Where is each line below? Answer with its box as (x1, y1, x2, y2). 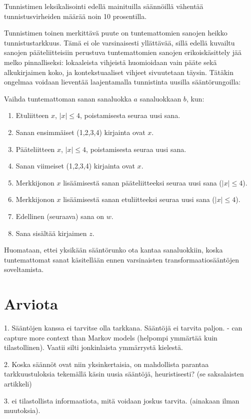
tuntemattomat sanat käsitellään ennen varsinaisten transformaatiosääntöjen (4, 254, 239, 264)
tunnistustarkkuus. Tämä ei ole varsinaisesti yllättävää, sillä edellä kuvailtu (4, 37, 235, 47)
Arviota (4, 293, 58, 314)
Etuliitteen (15, 110, 49, 120)
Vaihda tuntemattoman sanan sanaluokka (4, 93, 131, 103)
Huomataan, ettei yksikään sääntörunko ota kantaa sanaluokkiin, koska (4, 244, 223, 255)
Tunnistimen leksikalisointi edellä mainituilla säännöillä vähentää (4, 1, 203, 11)
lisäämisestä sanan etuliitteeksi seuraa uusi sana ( (63, 194, 215, 204)
